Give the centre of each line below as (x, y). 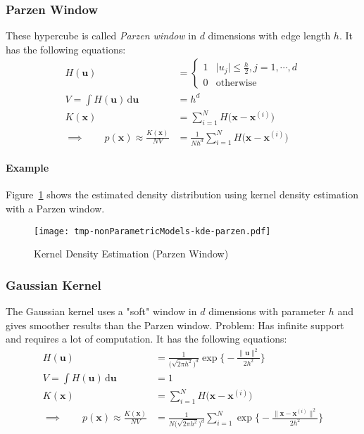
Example (27, 168)
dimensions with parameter (267, 311)
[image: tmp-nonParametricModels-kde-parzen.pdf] (152, 231)
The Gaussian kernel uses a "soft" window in (101, 311)
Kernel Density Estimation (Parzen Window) (131, 254)
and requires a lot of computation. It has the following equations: (146, 339)
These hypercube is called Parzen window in (101, 36)
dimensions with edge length (269, 36)
